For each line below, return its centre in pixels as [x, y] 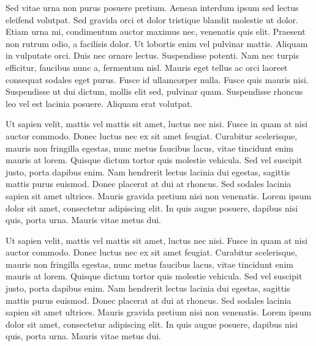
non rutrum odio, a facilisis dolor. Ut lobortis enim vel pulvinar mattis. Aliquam [157, 43]
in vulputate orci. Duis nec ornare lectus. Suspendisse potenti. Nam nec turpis [152, 55]
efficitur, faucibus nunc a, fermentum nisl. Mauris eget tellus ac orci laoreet [147, 67]
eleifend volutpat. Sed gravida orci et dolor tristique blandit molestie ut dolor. [152, 19]
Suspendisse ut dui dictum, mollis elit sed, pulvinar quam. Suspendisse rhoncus [154, 91]
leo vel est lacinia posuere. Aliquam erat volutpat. [99, 103]
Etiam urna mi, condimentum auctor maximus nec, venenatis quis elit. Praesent [156, 31]
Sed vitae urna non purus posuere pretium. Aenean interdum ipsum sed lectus [152, 7]
